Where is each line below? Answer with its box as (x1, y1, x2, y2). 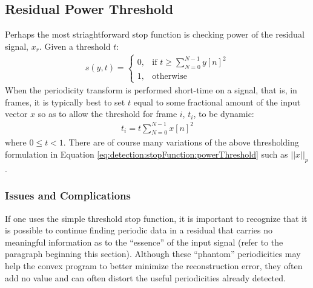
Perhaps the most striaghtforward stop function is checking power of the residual (5, 28, 305, 41)
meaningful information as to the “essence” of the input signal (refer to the (5, 235, 283, 248)
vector (5, 107, 28, 120)
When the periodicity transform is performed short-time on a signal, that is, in (5, 84, 297, 96)
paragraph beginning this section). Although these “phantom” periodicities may (5, 247, 301, 260)
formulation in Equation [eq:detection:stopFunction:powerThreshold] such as (5, 148, 288, 160)
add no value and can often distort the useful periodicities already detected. (5, 271, 286, 284)
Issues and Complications (5, 188, 131, 203)
